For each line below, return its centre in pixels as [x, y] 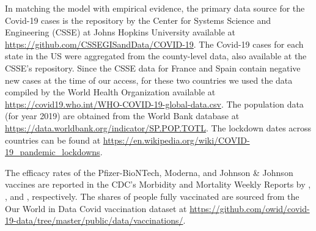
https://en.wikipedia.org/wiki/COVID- [176, 140]
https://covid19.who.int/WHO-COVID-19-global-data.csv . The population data [154, 104]
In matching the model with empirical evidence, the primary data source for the [155, 8]
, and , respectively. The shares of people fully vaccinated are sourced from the [152, 196]
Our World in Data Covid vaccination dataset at [96, 208]
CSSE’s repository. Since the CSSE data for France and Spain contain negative [153, 68]
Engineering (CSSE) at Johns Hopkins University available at [120, 32]
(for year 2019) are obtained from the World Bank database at [122, 116]
